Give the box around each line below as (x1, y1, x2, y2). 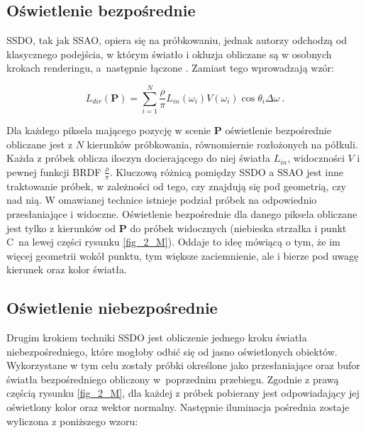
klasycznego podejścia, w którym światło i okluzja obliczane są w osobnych (6, 46, 332, 61)
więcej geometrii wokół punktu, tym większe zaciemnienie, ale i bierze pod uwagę (6, 248, 359, 263)
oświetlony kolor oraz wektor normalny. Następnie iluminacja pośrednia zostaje (6, 400, 350, 415)
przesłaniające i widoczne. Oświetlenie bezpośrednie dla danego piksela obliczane (6, 206, 357, 221)
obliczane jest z (6, 136, 73, 151)
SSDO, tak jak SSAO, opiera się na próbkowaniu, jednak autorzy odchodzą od (6, 33, 347, 48)
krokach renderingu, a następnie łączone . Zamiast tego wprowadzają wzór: (6, 60, 334, 75)
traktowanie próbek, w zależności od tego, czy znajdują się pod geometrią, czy (6, 178, 346, 193)
